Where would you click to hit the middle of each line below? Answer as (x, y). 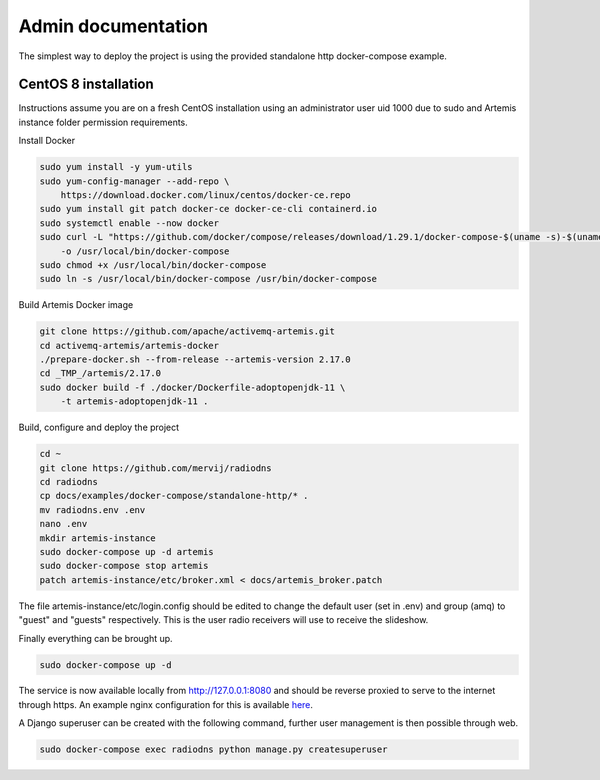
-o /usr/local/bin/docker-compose (145, 251)
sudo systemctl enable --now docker (129, 223)
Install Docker (46, 141)
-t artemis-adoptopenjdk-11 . (134, 401)
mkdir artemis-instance (98, 538)
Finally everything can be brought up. (96, 638)
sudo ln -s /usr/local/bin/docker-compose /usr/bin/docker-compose (208, 279)
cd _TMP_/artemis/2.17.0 (100, 373)
